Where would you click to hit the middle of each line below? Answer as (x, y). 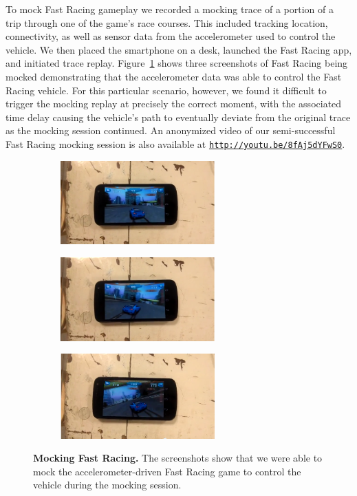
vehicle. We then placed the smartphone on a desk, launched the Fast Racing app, (179, 49)
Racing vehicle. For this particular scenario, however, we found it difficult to (166, 90)
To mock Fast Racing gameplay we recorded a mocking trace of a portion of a (170, 9)
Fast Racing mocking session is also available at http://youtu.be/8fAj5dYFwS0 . (175, 143)
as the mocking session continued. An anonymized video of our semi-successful (171, 130)
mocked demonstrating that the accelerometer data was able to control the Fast (174, 76)
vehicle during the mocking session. (107, 485)
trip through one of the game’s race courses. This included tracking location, (167, 22)
